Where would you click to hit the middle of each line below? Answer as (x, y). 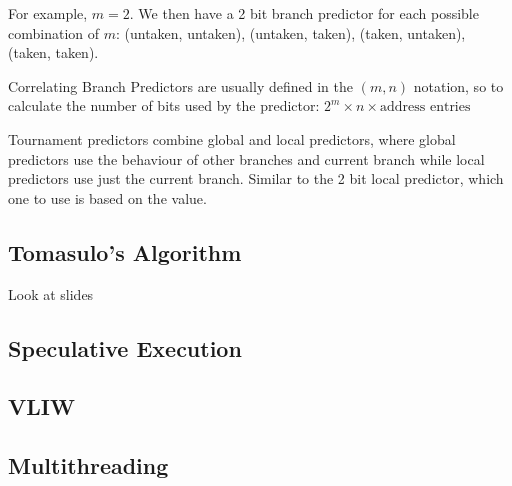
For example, (48, 13)
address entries (425, 107)
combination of (54, 32)
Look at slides (51, 293)
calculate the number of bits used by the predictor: (164, 105)
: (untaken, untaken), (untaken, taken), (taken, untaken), (290, 32)
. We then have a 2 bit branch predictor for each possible (304, 13)
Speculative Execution (125, 347)
